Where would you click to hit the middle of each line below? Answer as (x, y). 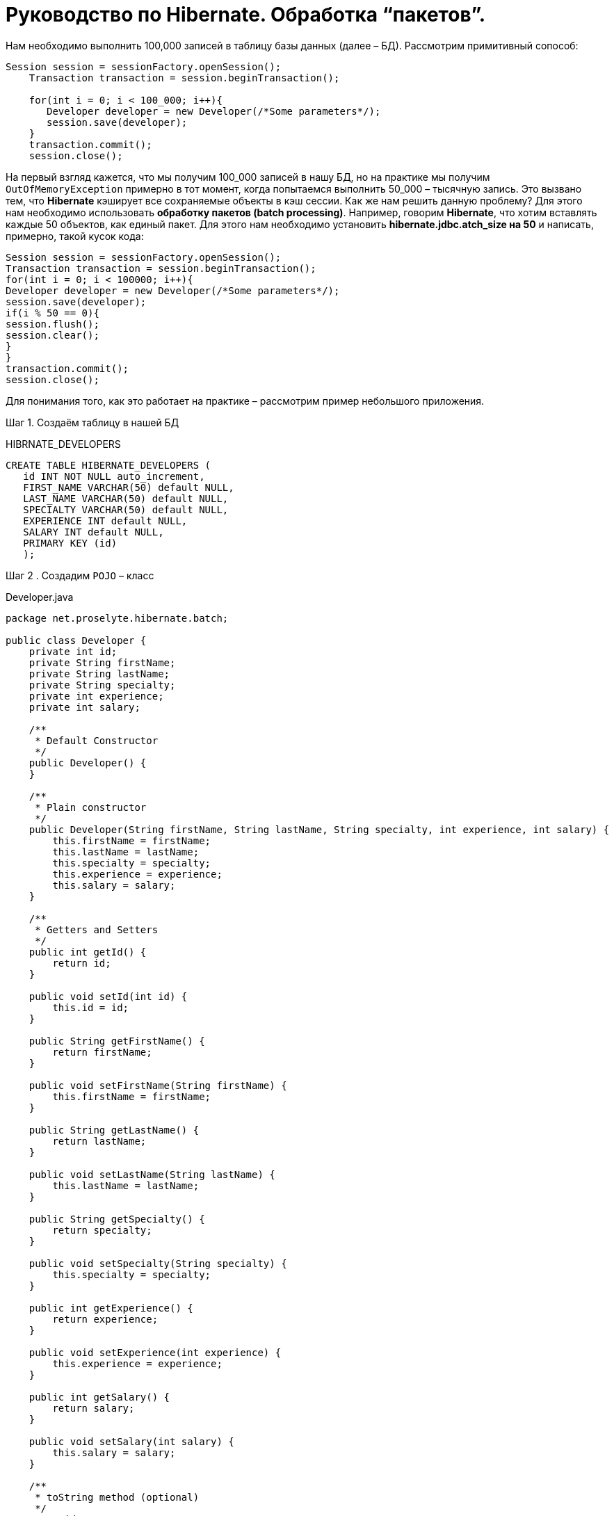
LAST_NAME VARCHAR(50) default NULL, (126, 498)
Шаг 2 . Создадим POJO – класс (80, 575)
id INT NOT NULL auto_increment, (114, 476)
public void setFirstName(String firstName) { (158, 1085)
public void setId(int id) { (108, 996)
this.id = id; (91, 1007)
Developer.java (40, 597)
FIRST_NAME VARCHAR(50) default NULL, (129, 487)
